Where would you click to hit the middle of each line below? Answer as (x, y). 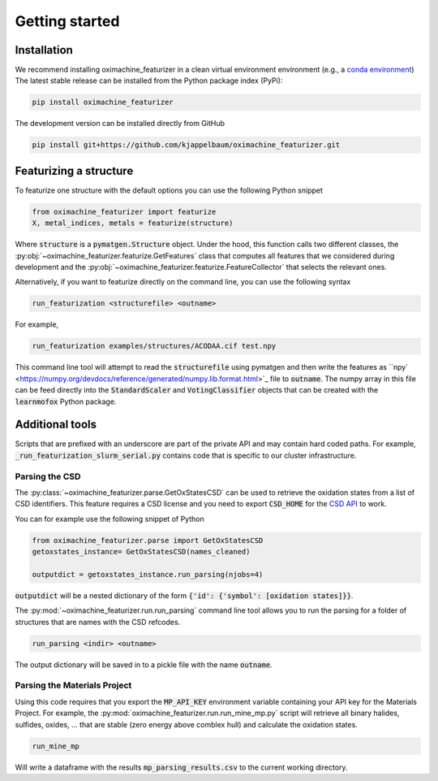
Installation (44, 50)
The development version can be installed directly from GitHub (120, 124)
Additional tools (56, 425)
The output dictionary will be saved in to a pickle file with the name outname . (144, 664)
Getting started (67, 21)
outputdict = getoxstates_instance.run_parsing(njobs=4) (148, 574)
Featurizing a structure (74, 171)
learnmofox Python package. (66, 401)
